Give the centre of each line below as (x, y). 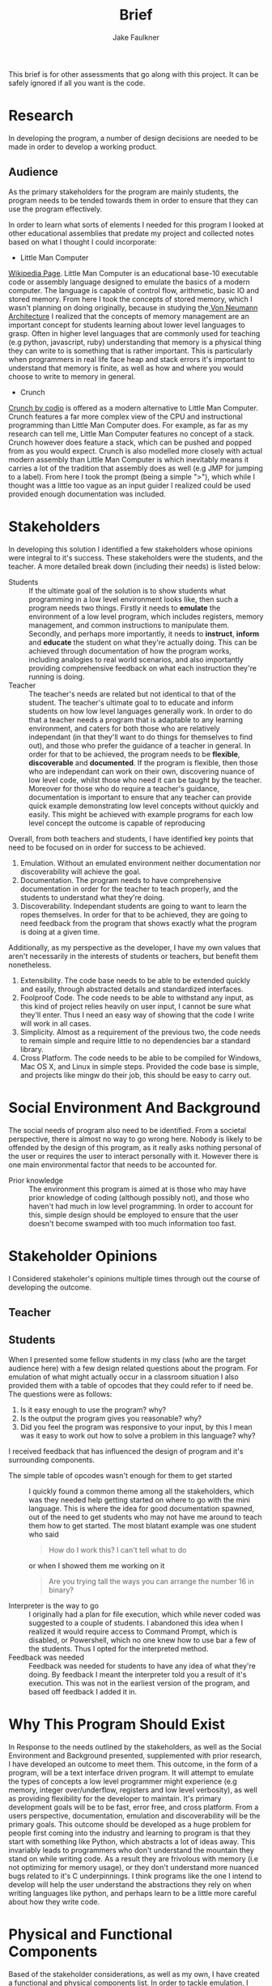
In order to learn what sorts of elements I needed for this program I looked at (136, 224)
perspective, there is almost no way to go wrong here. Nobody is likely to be (136, 1139)
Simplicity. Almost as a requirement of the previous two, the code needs (140, 1032)
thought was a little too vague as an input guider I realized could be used (130, 485)
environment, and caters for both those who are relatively (124, 728)
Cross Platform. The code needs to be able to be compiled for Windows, (140, 1058)
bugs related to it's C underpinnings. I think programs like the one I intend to (135, 1876)
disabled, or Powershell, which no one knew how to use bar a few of (142, 1640)
